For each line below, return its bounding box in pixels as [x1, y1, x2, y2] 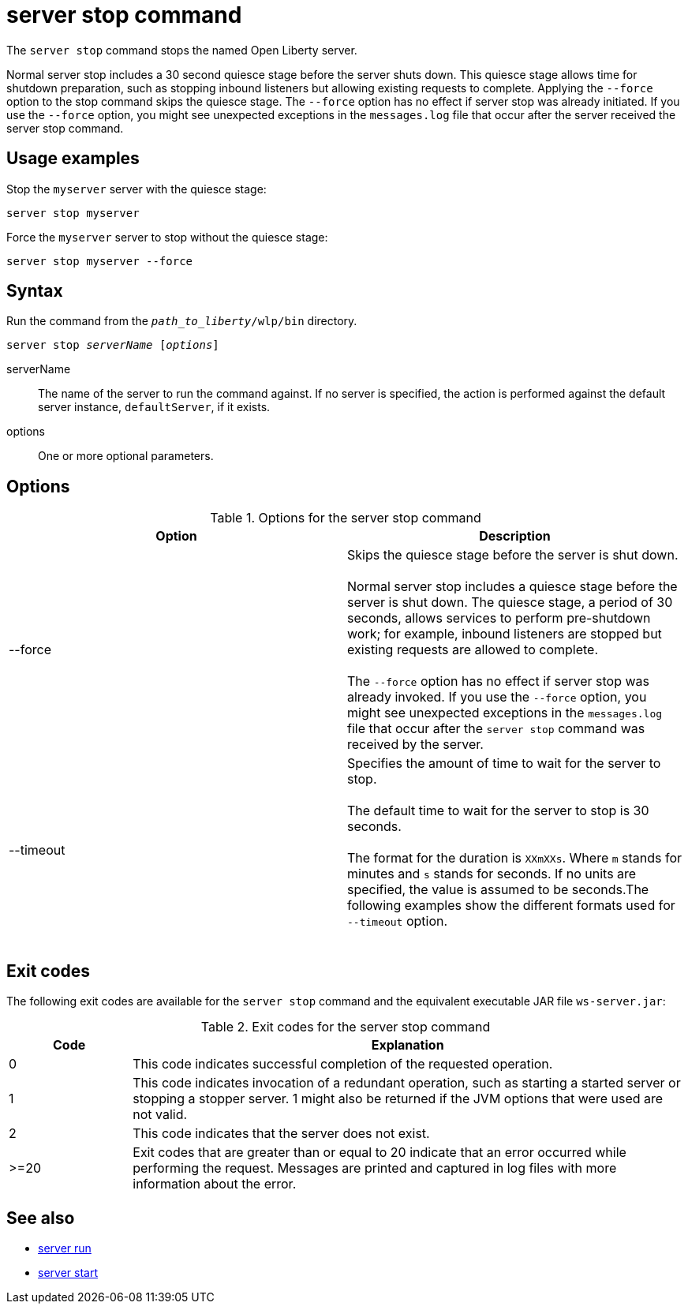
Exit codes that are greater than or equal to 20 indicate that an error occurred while [133, 1144, 626, 1161]
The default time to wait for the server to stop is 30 [347, 803, 649, 819]
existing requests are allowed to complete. [347, 642, 599, 658]
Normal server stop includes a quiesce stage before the [347, 578, 678, 595]
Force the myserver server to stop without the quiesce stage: [6, 230, 328, 244]
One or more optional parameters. [38, 449, 214, 463]
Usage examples [6, 148, 140, 169]
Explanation [371, 1037, 444, 1054]
